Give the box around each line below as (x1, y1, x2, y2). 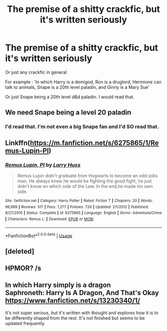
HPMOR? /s (5, 264, 41, 272)
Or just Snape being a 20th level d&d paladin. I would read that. (5, 94, 135, 100)
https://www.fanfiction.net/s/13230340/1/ (5, 297, 140, 305)
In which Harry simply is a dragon (5, 281, 111, 290)
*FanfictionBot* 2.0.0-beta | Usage (5, 232, 73, 239)
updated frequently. (5, 320, 46, 326)
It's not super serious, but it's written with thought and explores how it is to (5, 310, 159, 316)
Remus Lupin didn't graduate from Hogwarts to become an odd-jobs (17, 172, 158, 178)
